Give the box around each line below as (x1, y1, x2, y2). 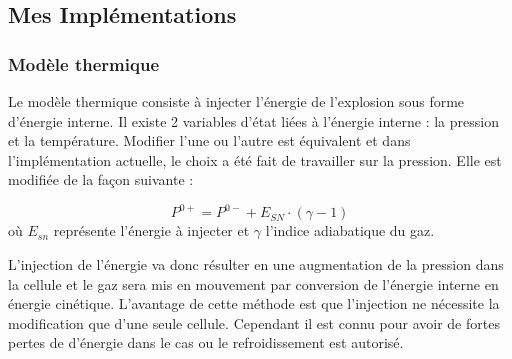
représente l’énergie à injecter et (53, 220, 250, 241)
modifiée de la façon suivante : (8, 169, 194, 190)
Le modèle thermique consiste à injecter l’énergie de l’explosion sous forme (8, 91, 465, 111)
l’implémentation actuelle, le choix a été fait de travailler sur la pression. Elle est (8, 149, 502, 170)
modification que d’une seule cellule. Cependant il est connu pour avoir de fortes (8, 312, 500, 333)
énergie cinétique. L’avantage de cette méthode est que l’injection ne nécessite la (8, 293, 500, 314)
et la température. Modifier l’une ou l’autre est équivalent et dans (8, 130, 411, 151)
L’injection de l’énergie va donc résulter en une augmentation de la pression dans (8, 254, 504, 275)
